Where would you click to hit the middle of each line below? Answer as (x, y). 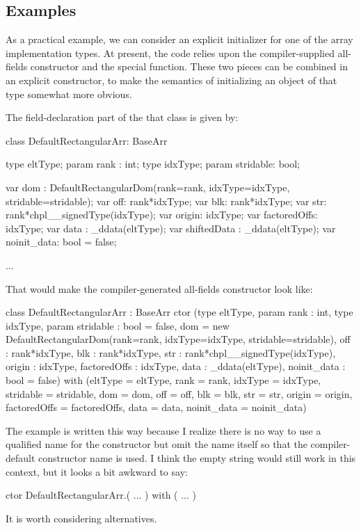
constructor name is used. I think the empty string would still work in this (197, 458)
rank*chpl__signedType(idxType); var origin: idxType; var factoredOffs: (162, 215)
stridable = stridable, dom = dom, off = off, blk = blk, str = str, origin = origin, (179, 393)
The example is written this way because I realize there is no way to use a (163, 430)
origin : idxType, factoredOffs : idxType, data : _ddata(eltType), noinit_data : (176, 366)
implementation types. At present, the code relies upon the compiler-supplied (170, 53)
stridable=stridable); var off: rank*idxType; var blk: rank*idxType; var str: (166, 201)
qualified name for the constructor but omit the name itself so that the (157, 444)
